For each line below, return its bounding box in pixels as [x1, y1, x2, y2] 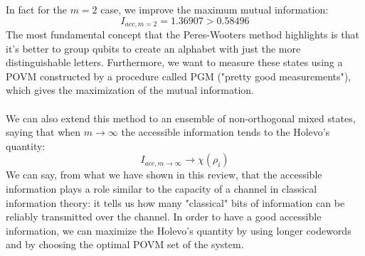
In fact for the [6, 2, 67, 16]
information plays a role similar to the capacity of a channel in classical [6, 181, 317, 196]
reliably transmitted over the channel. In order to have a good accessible [6, 209, 322, 224]
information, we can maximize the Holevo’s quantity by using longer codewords [6, 223, 351, 238]
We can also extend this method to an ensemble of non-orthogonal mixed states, [6, 110, 356, 125]
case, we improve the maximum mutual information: [100, 2, 329, 16]
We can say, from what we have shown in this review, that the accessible [6, 167, 322, 182]
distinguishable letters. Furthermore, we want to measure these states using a [6, 55, 343, 70]
